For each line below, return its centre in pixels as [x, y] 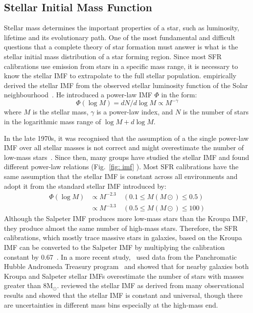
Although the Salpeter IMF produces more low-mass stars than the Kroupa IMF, [126, 218]
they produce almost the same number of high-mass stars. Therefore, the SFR [121, 228]
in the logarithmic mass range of [53, 122]
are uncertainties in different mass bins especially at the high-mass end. [111, 304]
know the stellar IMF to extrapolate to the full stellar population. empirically [120, 76]
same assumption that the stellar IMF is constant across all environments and [121, 176]
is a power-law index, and [135, 112]
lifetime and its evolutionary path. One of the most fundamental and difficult [120, 37]
